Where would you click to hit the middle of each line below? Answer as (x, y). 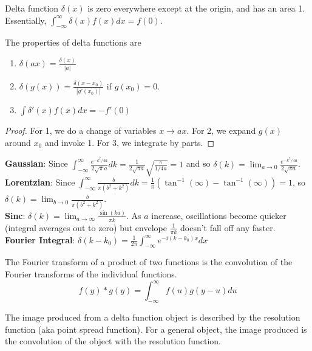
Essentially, (26, 20)
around (18, 142)
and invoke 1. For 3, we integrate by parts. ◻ (130, 142)
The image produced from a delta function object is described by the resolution (153, 317)
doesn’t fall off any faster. (228, 227)
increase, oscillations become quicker (219, 215)
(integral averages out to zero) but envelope (86, 227)
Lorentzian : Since (40, 182)
